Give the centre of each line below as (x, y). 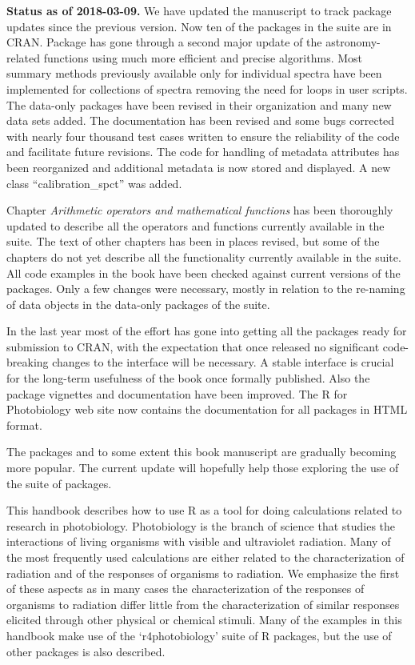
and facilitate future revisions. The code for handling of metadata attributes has (203, 152)
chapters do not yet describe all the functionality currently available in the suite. (204, 256)
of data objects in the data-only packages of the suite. (138, 304)
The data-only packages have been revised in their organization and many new (199, 104)
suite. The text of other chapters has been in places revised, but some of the (193, 241)
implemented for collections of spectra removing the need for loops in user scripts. (207, 88)
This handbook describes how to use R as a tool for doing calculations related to (204, 510)
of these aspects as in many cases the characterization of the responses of (186, 589)
